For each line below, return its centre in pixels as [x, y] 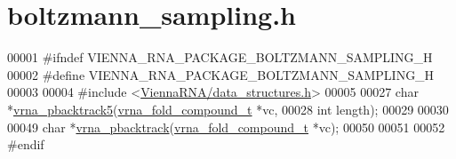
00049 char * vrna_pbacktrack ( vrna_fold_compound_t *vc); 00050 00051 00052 [226, 127]
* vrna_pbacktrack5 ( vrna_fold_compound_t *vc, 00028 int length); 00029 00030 [228, 109]
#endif [26, 144]
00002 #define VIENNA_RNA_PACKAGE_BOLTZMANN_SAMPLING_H [221, 74]
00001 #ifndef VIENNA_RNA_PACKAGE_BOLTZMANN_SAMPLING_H [220, 57]
